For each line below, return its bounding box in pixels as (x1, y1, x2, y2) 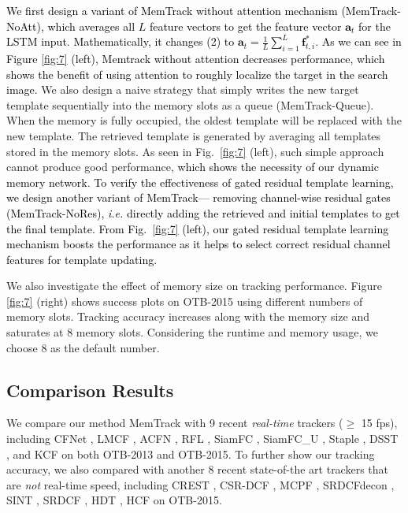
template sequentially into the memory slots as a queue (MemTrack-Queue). (6, 96, 374, 113)
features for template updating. (6, 251, 158, 267)
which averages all (47, 17, 135, 34)
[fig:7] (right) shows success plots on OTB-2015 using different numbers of (6, 292, 363, 309)
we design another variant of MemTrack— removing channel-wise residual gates (6, 189, 391, 206)
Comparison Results (6, 377, 174, 402)
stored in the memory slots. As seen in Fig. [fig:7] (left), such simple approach (6, 143, 384, 159)
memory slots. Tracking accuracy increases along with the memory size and (6, 308, 369, 325)
